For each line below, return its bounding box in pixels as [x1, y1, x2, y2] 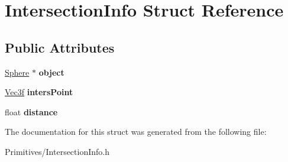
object [38, 66, 64, 78]
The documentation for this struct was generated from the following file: [5, 125, 267, 138]
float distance [5, 105, 58, 118]
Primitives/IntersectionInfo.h [5, 145, 110, 157]
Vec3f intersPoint [5, 86, 73, 98]
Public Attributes [5, 38, 115, 56]
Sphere [5, 66, 30, 78]
